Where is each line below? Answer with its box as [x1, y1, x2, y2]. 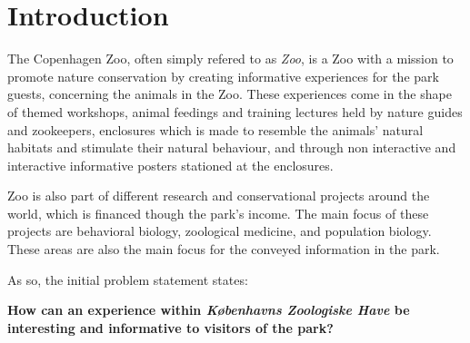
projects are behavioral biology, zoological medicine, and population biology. [7, 221, 432, 240]
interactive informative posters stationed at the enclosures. [7, 155, 334, 174]
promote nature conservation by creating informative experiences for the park [7, 66, 439, 85]
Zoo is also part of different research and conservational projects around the [7, 186, 430, 205]
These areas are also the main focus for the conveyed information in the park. [7, 240, 440, 259]
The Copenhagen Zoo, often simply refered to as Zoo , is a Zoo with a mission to [7, 49, 454, 68]
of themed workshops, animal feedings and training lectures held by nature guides [7, 102, 463, 121]
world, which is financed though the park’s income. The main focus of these [7, 203, 429, 222]
